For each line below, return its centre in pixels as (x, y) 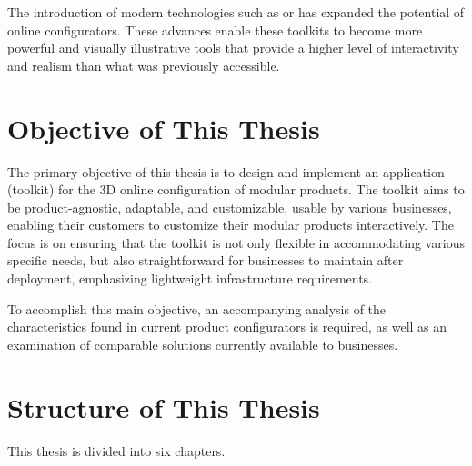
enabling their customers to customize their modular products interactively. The (231, 225)
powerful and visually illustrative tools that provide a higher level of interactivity (233, 48)
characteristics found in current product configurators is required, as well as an (227, 327)
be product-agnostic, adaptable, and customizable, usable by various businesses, (230, 207)
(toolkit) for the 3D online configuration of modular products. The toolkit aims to (236, 189)
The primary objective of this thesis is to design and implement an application (226, 171)
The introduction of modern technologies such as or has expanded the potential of (236, 12)
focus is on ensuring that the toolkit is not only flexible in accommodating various (236, 242)
